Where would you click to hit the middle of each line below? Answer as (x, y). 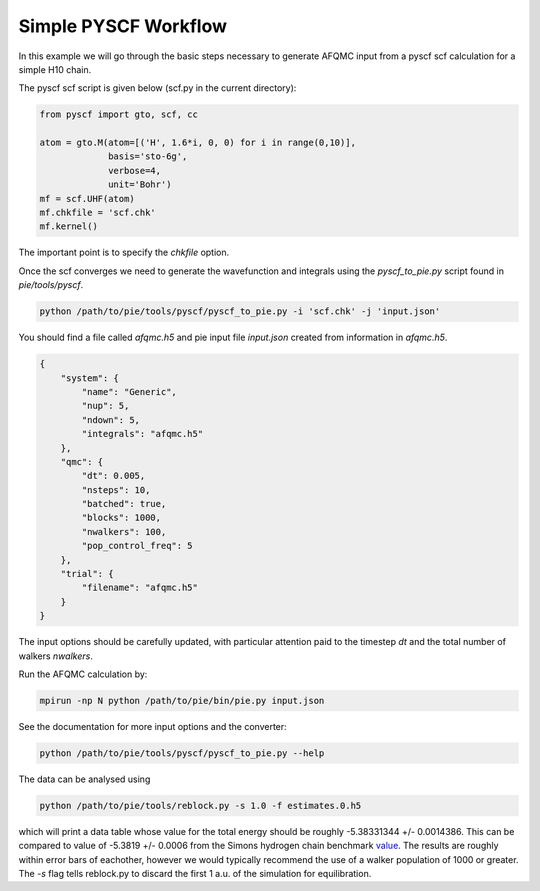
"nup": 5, (105, 406)
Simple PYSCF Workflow (122, 26)
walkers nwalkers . (56, 656)
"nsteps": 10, (116, 489)
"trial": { (87, 574)
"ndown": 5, (110, 419)
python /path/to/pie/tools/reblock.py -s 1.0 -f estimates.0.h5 (200, 805)
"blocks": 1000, (121, 518)
